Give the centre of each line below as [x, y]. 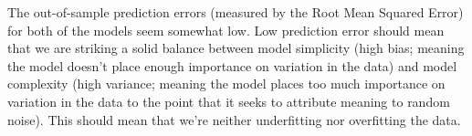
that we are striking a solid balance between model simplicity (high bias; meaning [236, 48]
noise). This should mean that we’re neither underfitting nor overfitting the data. [234, 119]
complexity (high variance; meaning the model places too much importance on [226, 84]
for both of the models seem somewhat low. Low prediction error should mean [226, 30]
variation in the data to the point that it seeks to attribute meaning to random [229, 101]
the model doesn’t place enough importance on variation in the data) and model [232, 65]
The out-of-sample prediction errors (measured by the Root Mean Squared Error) [236, 12]
